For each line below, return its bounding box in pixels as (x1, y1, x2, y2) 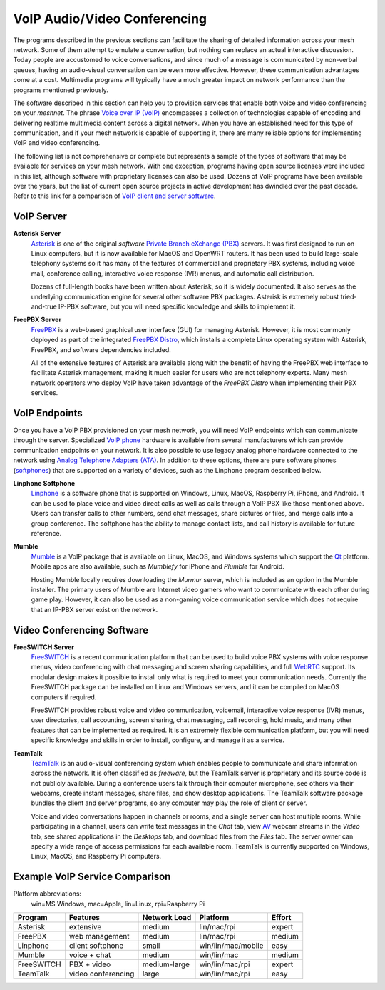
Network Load (142, 913, 192, 923)
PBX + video (68, 959, 111, 969)
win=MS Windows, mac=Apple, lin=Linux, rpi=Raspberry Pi (31, 899, 205, 908)
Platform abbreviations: (13, 889, 82, 898)
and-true (31, 302, 57, 311)
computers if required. (31, 693, 97, 701)
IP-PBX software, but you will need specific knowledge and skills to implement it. (58, 302, 296, 311)
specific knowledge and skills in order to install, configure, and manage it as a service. (31, 736, 284, 744)
